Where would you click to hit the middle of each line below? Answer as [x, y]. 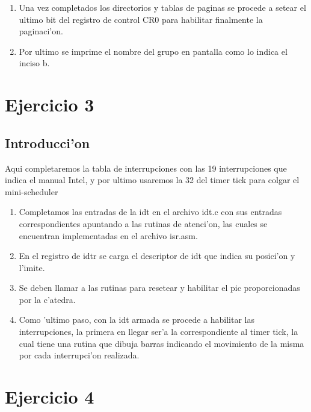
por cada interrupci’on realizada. [79, 355]
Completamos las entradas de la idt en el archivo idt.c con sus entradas [150, 212]
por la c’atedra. [47, 299]
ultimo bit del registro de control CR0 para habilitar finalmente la [141, 19]
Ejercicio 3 [50, 105]
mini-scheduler [32, 191]
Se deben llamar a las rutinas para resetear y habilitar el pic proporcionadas [159, 288]
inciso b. [34, 63]
